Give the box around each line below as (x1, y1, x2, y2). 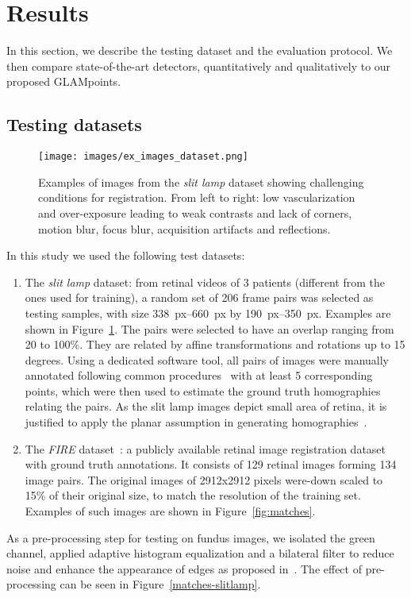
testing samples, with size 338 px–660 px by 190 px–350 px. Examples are (25, 304, 391, 321)
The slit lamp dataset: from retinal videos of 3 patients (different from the (25, 273, 385, 290)
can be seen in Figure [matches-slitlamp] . (60, 576, 261, 592)
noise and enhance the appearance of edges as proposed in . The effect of (6, 560, 362, 577)
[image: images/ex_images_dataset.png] (38, 151, 248, 163)
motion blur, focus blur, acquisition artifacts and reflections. (38, 220, 331, 237)
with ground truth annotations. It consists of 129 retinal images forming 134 (25, 456, 397, 473)
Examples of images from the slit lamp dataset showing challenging (38, 173, 364, 190)
